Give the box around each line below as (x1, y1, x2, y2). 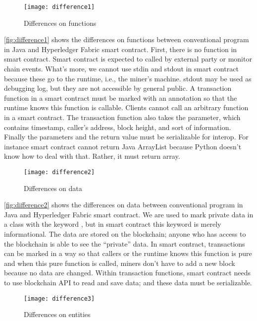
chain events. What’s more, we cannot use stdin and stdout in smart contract (4, 64, 239, 74)
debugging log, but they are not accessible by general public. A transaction (4, 83, 232, 93)
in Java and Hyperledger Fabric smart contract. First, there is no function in (4, 44, 237, 54)
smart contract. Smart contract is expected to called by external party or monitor (4, 54, 252, 64)
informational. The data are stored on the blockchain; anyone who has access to (4, 229, 246, 239)
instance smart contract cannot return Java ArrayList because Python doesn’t (4, 141, 242, 151)
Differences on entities (24, 309, 91, 320)
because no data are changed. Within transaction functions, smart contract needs (4, 267, 251, 278)
